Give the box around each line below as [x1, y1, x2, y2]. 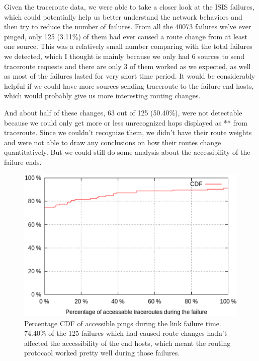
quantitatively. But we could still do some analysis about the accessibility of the [4, 147, 250, 157]
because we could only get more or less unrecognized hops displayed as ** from [4, 117, 247, 128]
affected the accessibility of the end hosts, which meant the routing [24, 337, 231, 348]
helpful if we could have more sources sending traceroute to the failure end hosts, [4, 80, 254, 91]
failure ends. [4, 156, 42, 167]
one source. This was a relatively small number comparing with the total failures [4, 41, 252, 51]
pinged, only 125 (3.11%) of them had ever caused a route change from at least [4, 31, 248, 41]
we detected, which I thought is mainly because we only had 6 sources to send [4, 50, 244, 61]
